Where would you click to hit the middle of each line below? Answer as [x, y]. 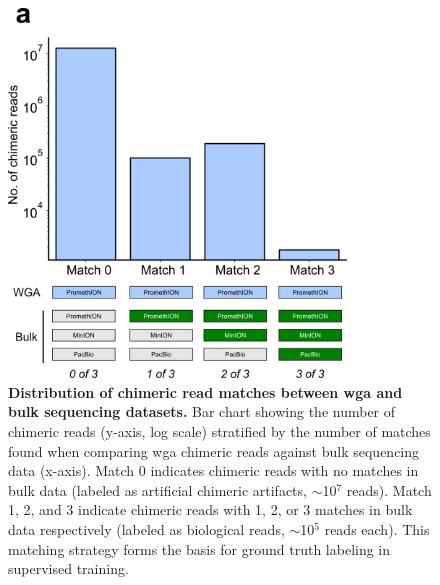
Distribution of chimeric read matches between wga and [205, 391]
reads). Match [389, 489]
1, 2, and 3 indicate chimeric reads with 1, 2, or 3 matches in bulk [210, 509]
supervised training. [68, 568]
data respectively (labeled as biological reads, [146, 529]
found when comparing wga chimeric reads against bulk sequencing [214, 450]
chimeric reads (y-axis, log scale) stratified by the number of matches [219, 431]
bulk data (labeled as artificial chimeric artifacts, [157, 489]
